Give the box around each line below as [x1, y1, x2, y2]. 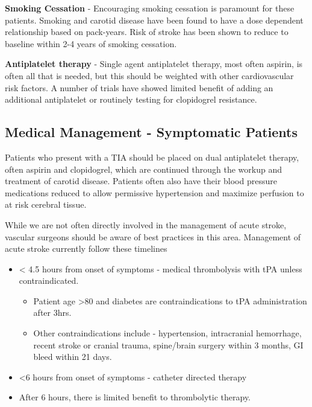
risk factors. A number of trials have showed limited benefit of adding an [5, 81, 273, 94]
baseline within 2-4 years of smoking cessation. [5, 37, 177, 50]
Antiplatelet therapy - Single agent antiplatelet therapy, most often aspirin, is [5, 57, 303, 70]
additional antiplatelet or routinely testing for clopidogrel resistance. [5, 93, 257, 106]
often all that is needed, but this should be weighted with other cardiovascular [5, 69, 294, 82]
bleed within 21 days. [33, 350, 112, 363]
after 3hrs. [33, 306, 72, 319]
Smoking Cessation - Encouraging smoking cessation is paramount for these [5, 2, 295, 14]
